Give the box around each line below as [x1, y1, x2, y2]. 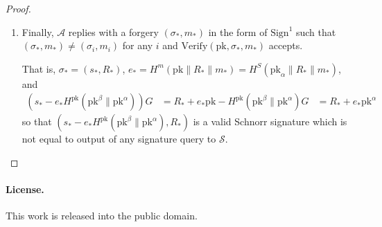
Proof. [6, 1, 31, 15]
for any [122, 38, 153, 53]
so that [21, 114, 52, 129]
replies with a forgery [68, 24, 159, 39]
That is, [21, 61, 56, 75]
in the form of [208, 24, 268, 39]
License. [6, 182, 44, 197]
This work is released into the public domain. [6, 208, 198, 223]
